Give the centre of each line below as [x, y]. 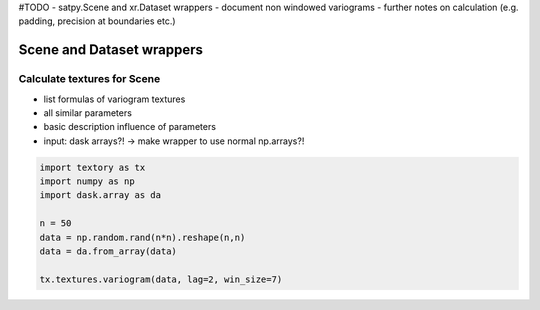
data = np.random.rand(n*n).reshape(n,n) [142, 237]
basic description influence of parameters [130, 127]
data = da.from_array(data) [108, 251]
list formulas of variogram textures [114, 99]
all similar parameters [87, 112]
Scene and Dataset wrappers [111, 50]
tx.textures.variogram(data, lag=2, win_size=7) [161, 279]
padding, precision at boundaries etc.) [97, 21]
